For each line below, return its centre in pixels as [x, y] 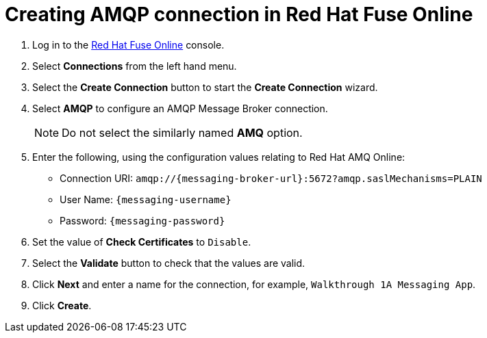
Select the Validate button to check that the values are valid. [169, 263]
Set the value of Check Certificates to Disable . [142, 242]
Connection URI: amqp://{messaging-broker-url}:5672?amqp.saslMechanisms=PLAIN [271, 178]
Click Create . [62, 305]
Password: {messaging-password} [142, 220]
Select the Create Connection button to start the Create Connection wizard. [205, 87]
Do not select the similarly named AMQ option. [182, 132]
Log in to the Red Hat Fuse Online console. [128, 44]
